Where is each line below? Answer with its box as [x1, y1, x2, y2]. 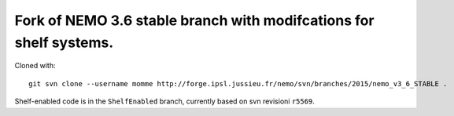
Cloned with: [14, 61, 56, 71]
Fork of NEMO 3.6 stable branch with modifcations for [14, 12, 375, 29]
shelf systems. [14, 34, 114, 51]
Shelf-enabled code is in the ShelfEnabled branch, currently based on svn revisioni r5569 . [14, 96, 315, 106]
